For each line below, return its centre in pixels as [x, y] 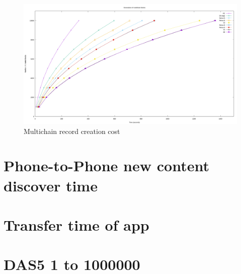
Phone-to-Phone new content [106, 165]
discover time [51, 185]
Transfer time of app [76, 225]
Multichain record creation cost [72, 131]
